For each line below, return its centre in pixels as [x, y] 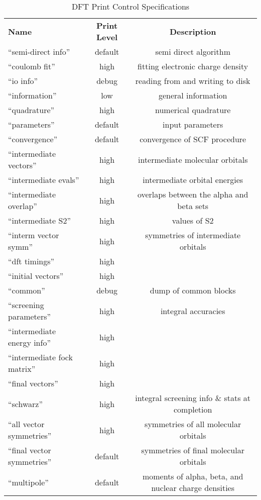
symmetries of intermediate [193, 235]
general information [193, 95]
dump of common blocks [193, 290]
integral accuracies [193, 311]
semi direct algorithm [193, 52]
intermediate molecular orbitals [193, 159]
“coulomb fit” [32, 66]
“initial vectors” [36, 276]
